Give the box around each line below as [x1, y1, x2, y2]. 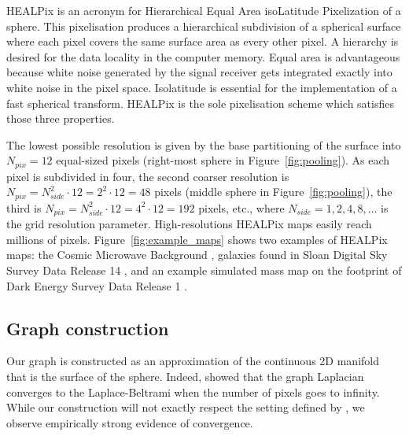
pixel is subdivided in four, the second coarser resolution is [6, 168, 289, 184]
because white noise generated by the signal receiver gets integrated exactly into [6, 64, 392, 80]
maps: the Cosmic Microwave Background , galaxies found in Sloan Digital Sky [6, 246, 388, 263]
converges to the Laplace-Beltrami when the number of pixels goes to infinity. [6, 383, 380, 400]
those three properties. [6, 110, 115, 127]
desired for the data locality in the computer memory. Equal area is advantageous [6, 48, 400, 65]
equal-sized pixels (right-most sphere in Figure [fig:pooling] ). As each [56, 152, 390, 168]
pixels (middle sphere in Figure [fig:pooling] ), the [154, 183, 392, 200]
